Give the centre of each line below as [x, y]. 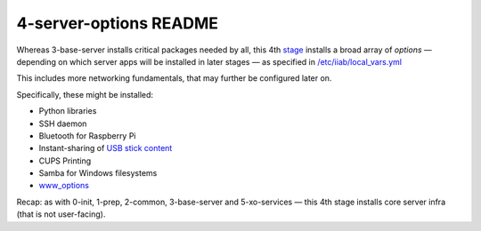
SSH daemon [63, 123]
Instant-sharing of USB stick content [106, 148]
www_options [64, 186]
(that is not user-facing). [61, 214]
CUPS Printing [65, 161]
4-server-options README [117, 23]
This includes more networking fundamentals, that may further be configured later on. [174, 78]
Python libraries [68, 111]
